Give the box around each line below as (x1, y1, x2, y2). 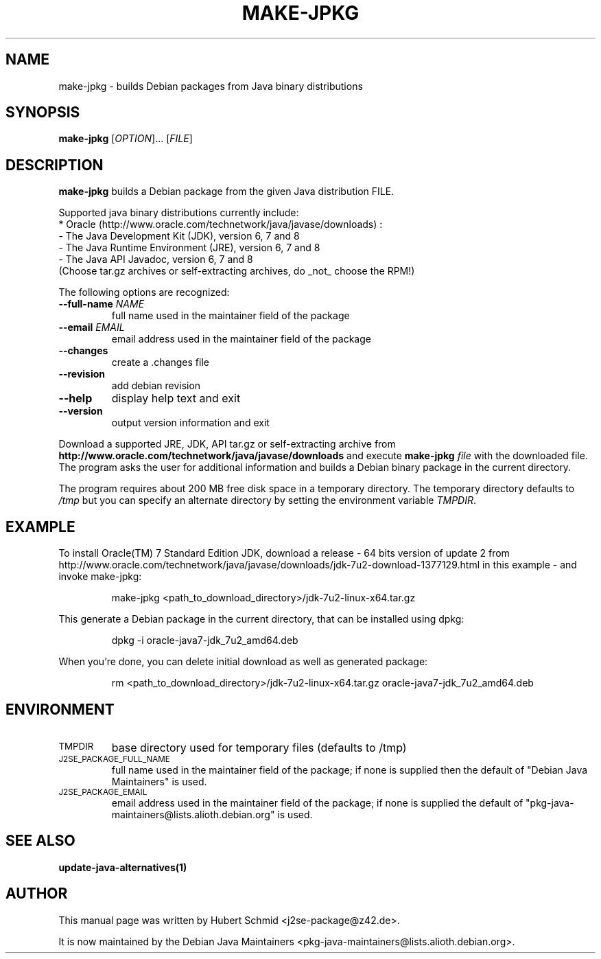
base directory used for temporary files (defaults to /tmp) (111, 740, 407, 754)
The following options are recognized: (58, 286, 230, 299)
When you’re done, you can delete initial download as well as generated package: (58, 656, 428, 668)
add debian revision (111, 380, 201, 392)
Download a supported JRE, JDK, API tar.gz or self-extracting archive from (58, 438, 396, 450)
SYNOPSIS (5, 104, 80, 122)
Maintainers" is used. (111, 775, 207, 787)
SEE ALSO (5, 832, 75, 850)
